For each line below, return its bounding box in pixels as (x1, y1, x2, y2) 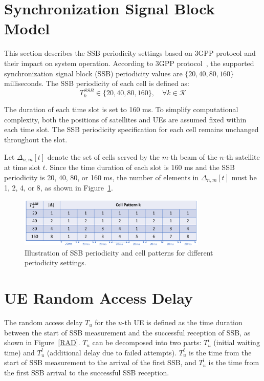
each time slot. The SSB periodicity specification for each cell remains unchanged (4, 124, 259, 135)
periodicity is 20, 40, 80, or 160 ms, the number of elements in (4, 172, 199, 182)
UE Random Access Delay (4, 287, 193, 308)
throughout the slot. (4, 134, 68, 144)
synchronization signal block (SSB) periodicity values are (4, 68, 183, 78)
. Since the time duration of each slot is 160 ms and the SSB (45, 162, 235, 173)
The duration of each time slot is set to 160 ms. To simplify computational (4, 104, 238, 115)
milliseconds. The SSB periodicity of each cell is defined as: (4, 78, 189, 89)
